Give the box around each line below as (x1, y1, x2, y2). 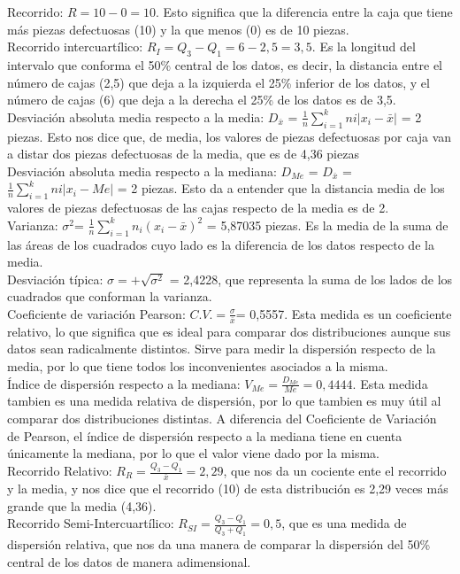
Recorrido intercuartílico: (7, 37, 143, 56)
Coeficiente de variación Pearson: (7, 304, 186, 322)
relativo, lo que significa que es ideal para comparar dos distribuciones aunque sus (7, 322, 451, 340)
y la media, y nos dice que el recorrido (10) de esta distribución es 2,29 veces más (7, 478, 448, 497)
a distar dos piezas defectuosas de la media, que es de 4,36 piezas (7, 144, 359, 163)
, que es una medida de (281, 514, 407, 532)
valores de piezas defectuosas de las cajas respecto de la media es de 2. (7, 198, 389, 217)
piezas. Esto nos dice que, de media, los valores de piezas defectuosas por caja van (7, 127, 452, 145)
